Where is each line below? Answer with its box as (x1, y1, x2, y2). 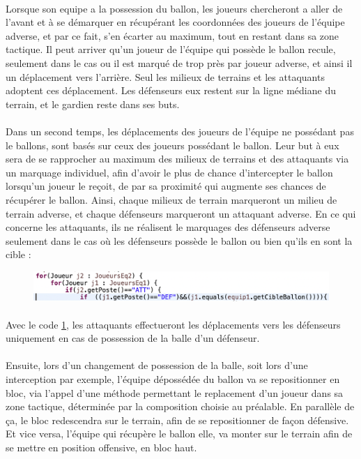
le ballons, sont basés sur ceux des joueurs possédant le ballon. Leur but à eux (6, 137, 339, 152)
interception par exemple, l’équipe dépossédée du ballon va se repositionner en (6, 372, 340, 386)
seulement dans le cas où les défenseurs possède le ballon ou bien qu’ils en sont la (6, 233, 353, 248)
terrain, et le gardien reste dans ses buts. (6, 96, 180, 111)
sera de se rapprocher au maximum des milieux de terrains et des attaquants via (6, 151, 349, 166)
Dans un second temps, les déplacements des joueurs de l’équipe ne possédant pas (6, 123, 354, 138)
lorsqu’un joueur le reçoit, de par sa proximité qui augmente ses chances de (6, 179, 326, 193)
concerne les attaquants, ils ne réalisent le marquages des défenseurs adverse (6, 220, 330, 234)
